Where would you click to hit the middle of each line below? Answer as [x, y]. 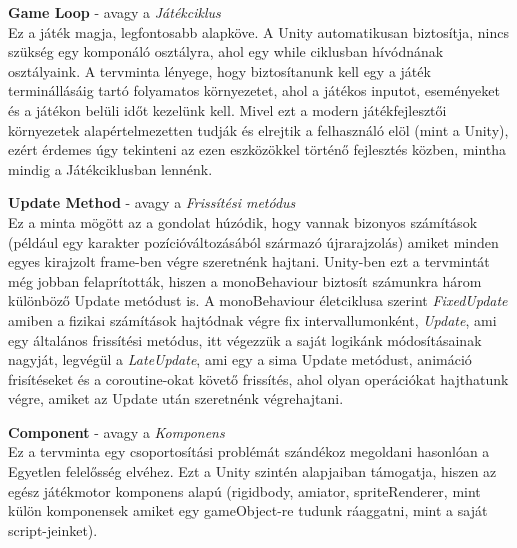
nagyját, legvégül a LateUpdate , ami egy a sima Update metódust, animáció [240, 359]
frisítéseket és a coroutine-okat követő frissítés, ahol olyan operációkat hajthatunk [258, 378]
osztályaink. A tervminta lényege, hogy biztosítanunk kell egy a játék [219, 70]
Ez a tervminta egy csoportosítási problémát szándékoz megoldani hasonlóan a [249, 451]
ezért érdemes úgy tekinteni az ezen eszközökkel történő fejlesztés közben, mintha [257, 149]
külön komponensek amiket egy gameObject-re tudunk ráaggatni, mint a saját [248, 510]
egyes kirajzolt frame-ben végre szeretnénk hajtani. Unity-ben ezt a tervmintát [249, 261]
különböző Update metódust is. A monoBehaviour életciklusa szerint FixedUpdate [258, 300]
